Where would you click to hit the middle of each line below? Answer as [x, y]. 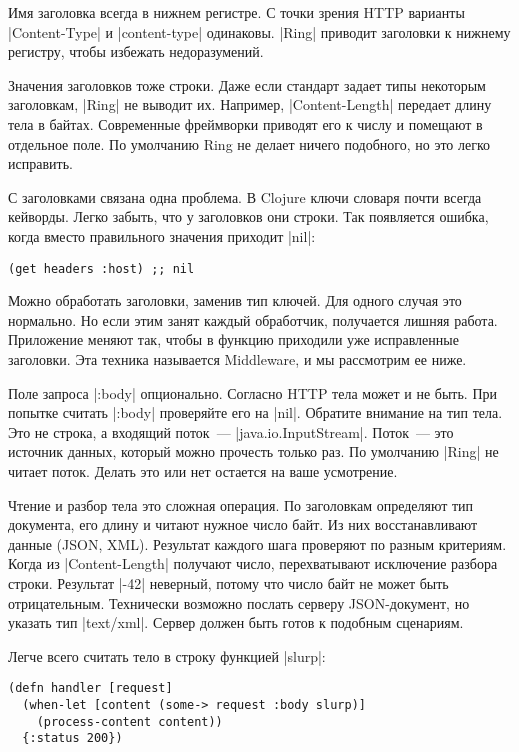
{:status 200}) [72, 738]
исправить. [40, 163]
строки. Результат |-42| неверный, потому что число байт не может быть [228, 582]
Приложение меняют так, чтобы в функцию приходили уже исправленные [233, 339]
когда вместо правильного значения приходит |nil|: [162, 235]
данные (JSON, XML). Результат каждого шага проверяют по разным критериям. [257, 543]
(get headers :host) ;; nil [101, 268]
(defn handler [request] [90, 688]
